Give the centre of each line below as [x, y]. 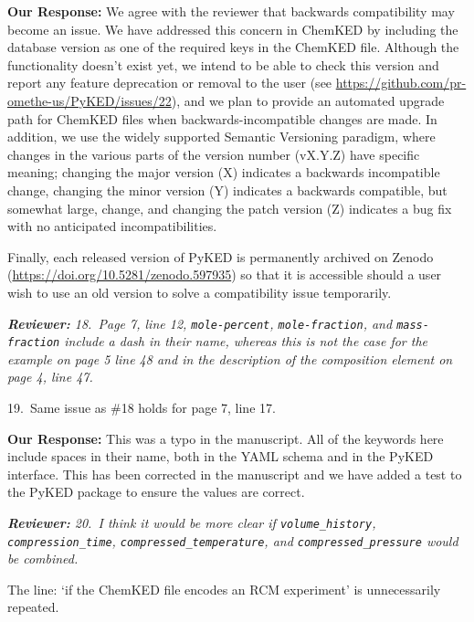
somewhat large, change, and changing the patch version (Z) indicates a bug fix [230, 208]
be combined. [43, 559]
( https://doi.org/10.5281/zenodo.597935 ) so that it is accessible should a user [225, 274]
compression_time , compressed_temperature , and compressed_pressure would [233, 540]
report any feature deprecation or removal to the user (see [170, 83]
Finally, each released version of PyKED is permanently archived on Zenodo [221, 256]
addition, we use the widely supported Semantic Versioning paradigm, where [221, 137]
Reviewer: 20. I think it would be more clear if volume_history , [192, 522]
